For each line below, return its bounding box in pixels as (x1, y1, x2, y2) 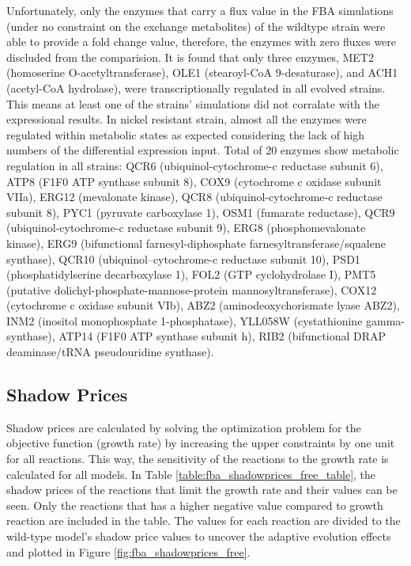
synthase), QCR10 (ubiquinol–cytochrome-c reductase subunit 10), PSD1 (6, 250, 360, 267)
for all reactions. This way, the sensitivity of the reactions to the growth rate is (6, 450, 389, 467)
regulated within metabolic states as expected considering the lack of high (6, 126, 365, 142)
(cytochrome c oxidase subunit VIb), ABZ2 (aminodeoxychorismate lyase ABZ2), (6, 297, 400, 313)
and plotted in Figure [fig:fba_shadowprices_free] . (6, 543, 251, 560)
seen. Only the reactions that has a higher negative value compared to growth (6, 496, 383, 513)
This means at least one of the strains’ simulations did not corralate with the (6, 95, 379, 112)
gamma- (366, 312, 405, 329)
